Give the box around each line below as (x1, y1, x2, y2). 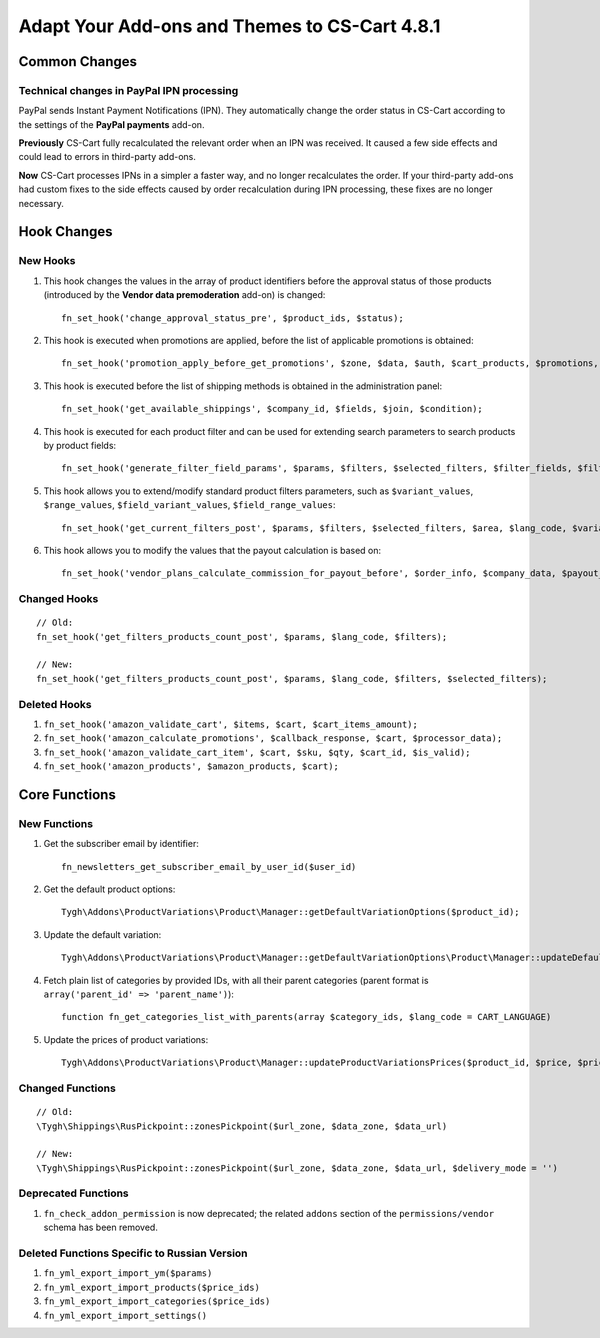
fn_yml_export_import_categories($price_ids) (43, 1296, 271, 1307)
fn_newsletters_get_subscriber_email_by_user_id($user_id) (61, 861, 357, 872)
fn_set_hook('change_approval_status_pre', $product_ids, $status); (61, 312, 404, 324)
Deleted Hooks (18, 697, 92, 711)
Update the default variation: (43, 928, 162, 940)
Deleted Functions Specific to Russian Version (18, 1246, 249, 1260)
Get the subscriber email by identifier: (43, 838, 199, 850)
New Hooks (18, 254, 76, 268)
